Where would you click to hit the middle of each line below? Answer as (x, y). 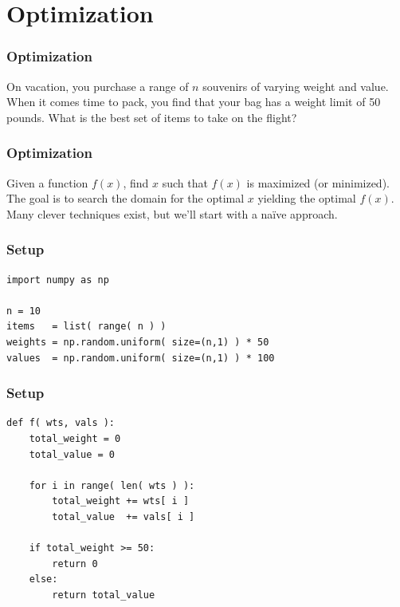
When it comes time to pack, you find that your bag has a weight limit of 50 (194, 102)
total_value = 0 (72, 454)
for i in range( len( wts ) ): (112, 485)
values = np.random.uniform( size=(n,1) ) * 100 (141, 358)
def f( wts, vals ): (61, 423)
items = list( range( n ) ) (86, 327)
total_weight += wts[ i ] (121, 501)
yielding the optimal (307, 198)
